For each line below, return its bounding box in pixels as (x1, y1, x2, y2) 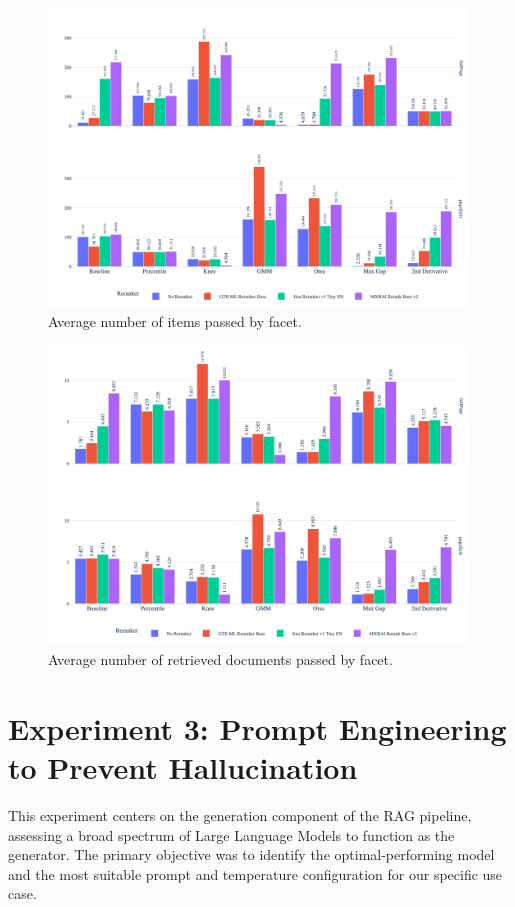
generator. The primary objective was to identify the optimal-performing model (8, 844, 495, 865)
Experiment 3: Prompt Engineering (8, 707, 507, 748)
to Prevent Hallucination (8, 747, 358, 788)
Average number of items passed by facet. (48, 311, 302, 332)
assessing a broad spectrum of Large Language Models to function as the (8, 824, 455, 845)
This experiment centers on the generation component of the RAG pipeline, (8, 804, 472, 825)
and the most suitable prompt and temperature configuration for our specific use (8, 863, 503, 884)
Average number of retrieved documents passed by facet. (48, 649, 393, 670)
